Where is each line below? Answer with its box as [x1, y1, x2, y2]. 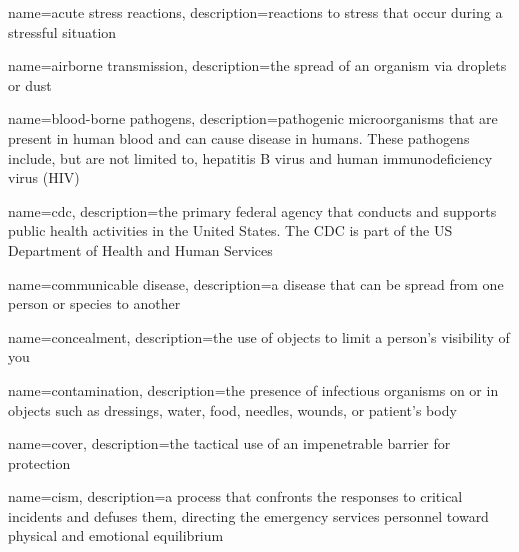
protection [8, 452, 71, 473]
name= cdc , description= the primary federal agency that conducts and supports [8, 200, 497, 221]
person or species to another [8, 293, 181, 314]
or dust [8, 74, 52, 95]
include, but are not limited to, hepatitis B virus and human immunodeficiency [8, 147, 493, 168]
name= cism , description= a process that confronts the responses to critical [8, 486, 463, 507]
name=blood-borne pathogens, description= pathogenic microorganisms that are [8, 108, 498, 129]
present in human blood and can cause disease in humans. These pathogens [8, 127, 470, 148]
